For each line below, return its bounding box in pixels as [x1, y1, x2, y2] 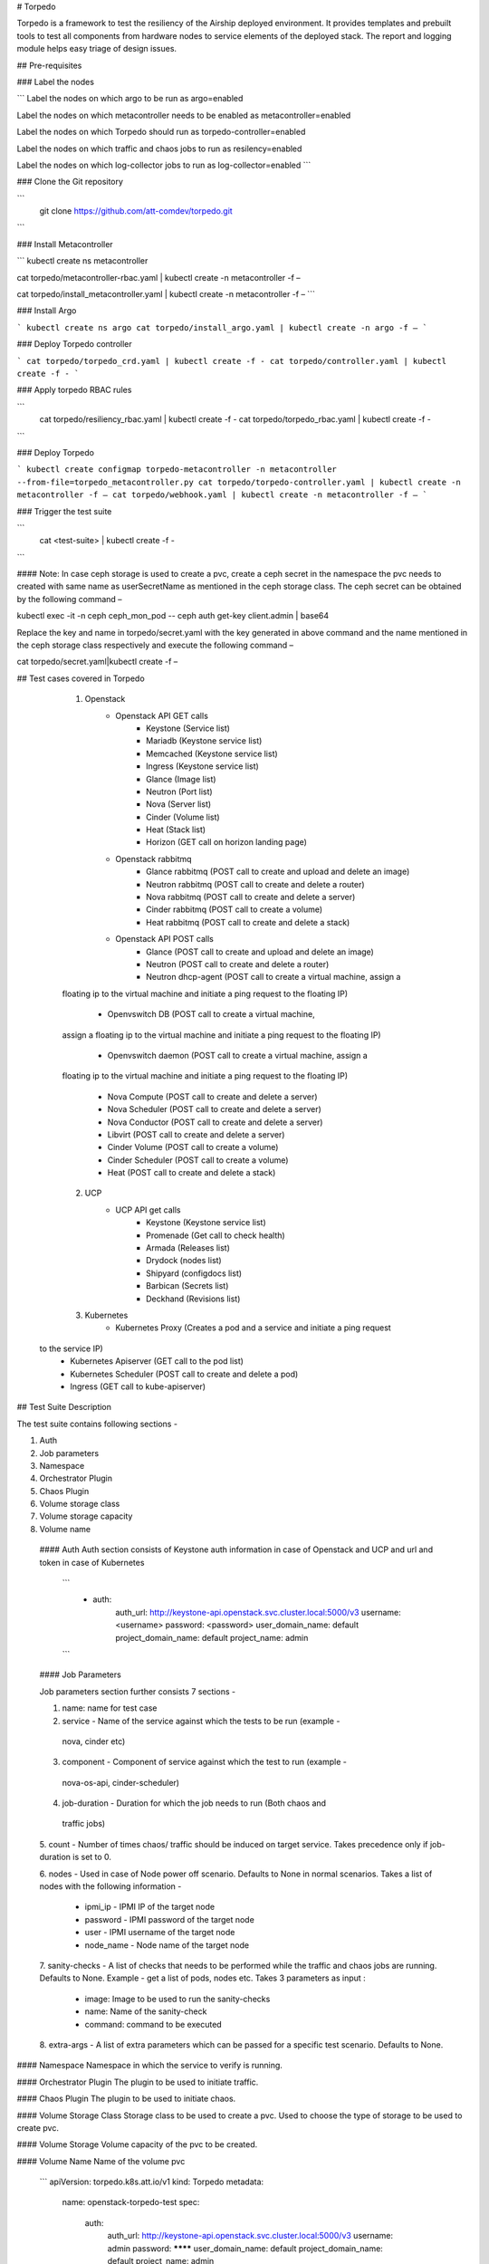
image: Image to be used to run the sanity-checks [84, 1993, 271, 2004]
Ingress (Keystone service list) [146, 761, 260, 772]
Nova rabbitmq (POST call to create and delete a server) [146, 892, 356, 903]
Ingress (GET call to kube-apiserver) [70, 1381, 206, 1392]
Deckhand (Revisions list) [146, 1293, 241, 1304]
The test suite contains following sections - [16, 1418, 178, 1429]
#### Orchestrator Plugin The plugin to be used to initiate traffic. [16, 2077, 259, 2087]
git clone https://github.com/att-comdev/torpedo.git [39, 206, 233, 216]
